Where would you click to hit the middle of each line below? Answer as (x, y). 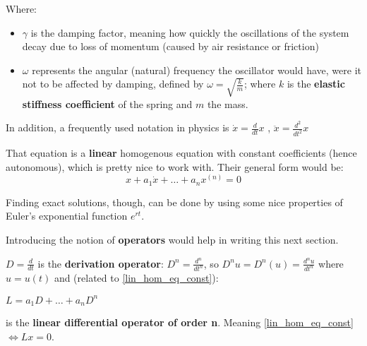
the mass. (228, 103)
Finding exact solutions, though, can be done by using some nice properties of (174, 202)
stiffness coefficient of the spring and (107, 103)
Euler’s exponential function (67, 216)
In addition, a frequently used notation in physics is (118, 127)
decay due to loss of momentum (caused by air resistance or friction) (170, 46)
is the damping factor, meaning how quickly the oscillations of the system (190, 32)
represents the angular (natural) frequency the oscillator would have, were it (197, 70)
